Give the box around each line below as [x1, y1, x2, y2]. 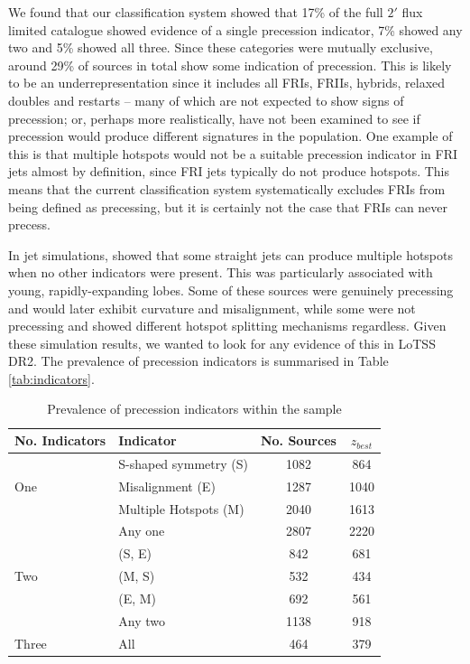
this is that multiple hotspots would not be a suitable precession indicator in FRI [8, 144, 458, 163]
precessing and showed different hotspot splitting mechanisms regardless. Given [8, 316, 447, 335]
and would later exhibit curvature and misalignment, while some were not [8, 298, 416, 317]
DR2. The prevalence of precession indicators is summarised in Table [8, 351, 389, 370]
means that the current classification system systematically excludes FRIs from [8, 179, 446, 198]
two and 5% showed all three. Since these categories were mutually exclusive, [8, 38, 433, 57]
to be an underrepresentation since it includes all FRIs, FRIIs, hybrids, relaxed [8, 73, 446, 92]
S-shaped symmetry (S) [118, 454, 248, 472]
